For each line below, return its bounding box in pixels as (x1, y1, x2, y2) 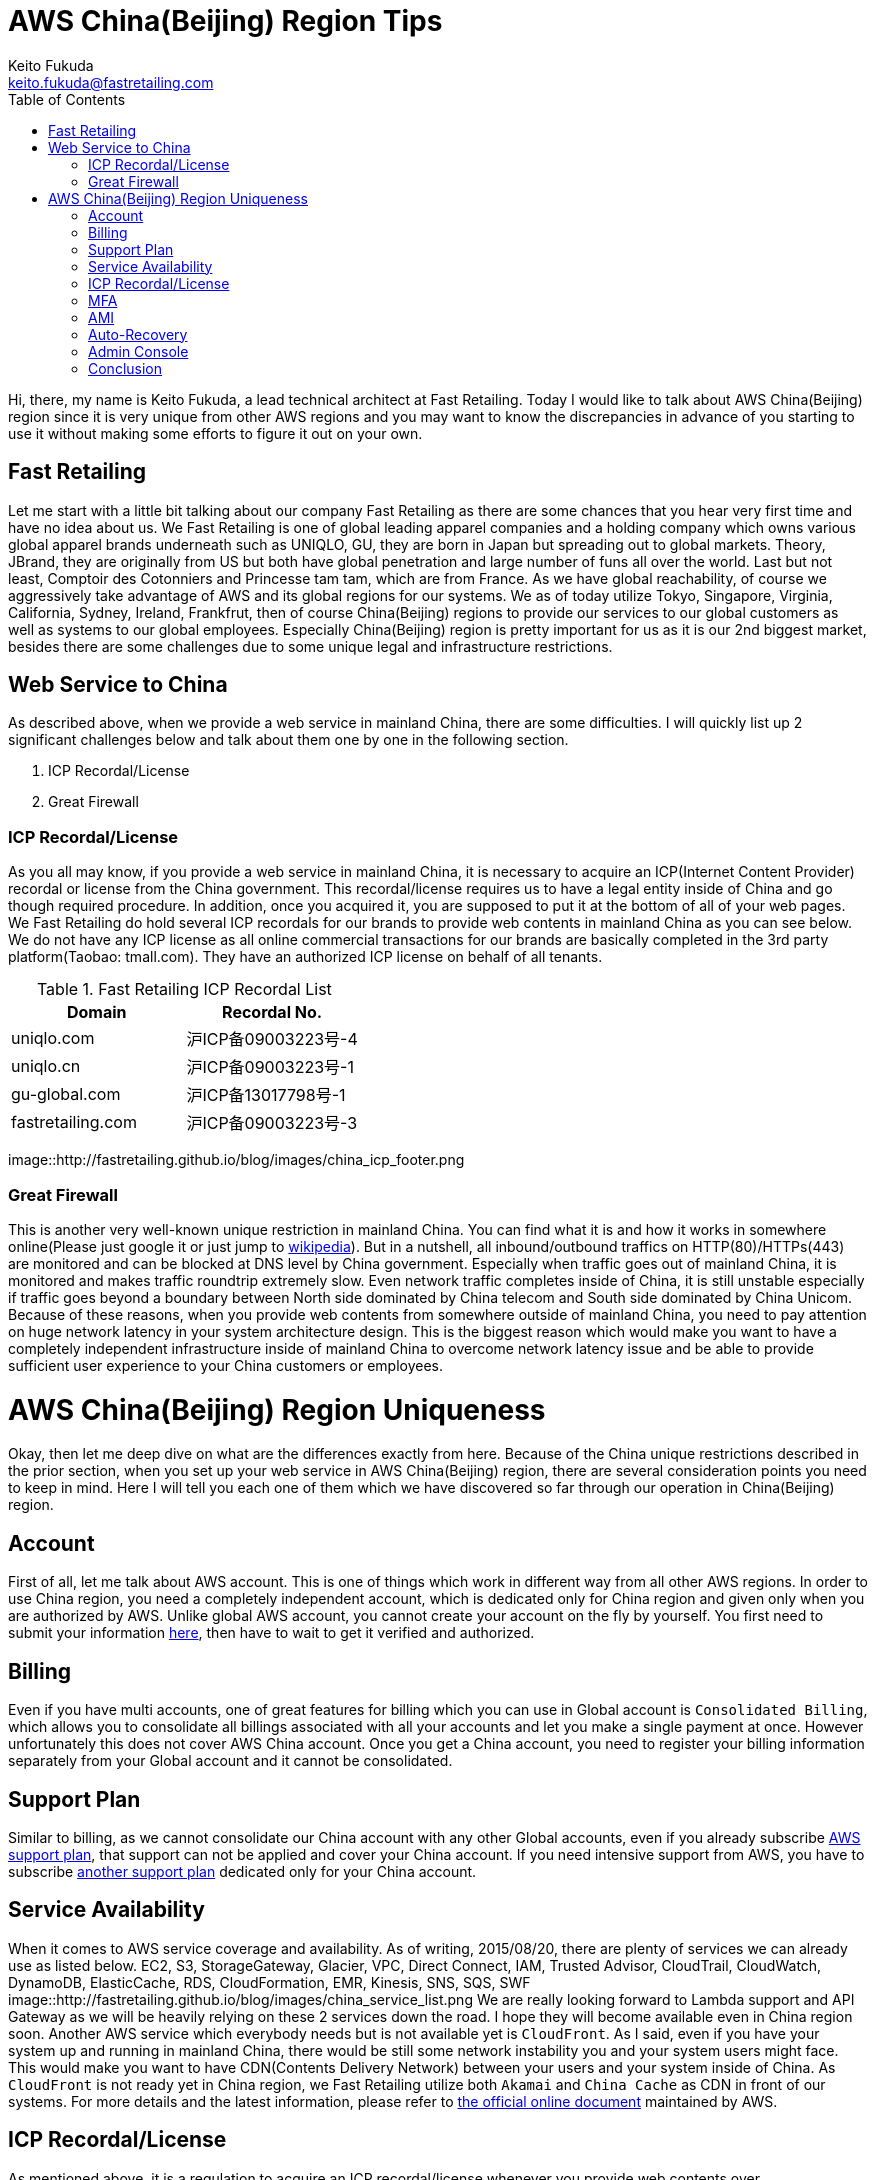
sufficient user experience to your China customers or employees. (8, 1356, 444, 1374)
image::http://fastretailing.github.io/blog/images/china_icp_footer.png (8, 1151, 465, 1169)
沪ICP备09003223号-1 (186, 1057, 354, 1078)
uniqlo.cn (11, 1056, 81, 1077)
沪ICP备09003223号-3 (186, 1113, 358, 1134)
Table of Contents (8, 90, 126, 108)
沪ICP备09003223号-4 (186, 1029, 358, 1050)
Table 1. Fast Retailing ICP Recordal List (36, 979, 332, 1000)
